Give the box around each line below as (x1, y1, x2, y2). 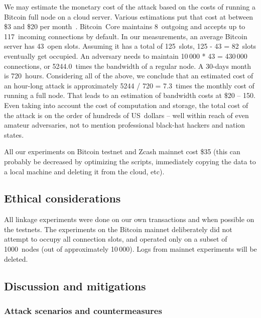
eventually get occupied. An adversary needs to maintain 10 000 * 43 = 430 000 (4, 50, 247, 61)
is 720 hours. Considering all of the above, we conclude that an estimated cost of (4, 70, 253, 81)
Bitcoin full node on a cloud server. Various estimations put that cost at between (4, 11, 253, 22)
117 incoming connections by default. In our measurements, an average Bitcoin (4, 31, 247, 41)
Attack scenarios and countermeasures (4, 304, 162, 316)
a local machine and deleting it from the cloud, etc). (4, 166, 165, 176)
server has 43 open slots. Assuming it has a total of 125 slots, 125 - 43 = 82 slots (4, 41, 256, 51)
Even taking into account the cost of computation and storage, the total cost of (4, 99, 248, 110)
